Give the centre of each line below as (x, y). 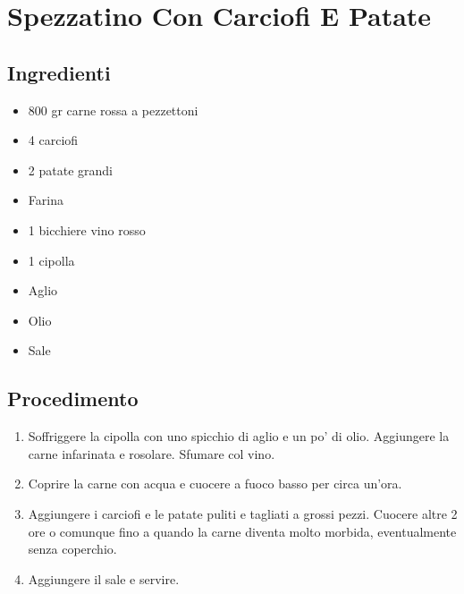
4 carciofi (53, 140)
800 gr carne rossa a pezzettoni (113, 110)
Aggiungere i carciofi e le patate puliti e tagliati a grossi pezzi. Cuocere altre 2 (243, 513)
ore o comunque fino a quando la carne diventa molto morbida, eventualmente (242, 531)
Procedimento (73, 399)
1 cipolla (51, 260)
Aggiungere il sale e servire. (104, 578)
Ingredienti (59, 72)
